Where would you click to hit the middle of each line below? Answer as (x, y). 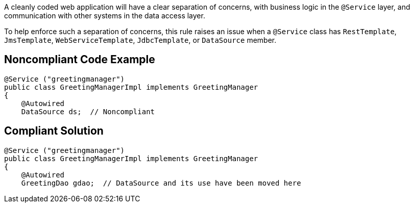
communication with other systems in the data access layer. (105, 16)
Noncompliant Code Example (80, 60)
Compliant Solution (54, 131)
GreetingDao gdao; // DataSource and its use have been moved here (161, 183)
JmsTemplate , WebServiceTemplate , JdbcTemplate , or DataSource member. (140, 40)
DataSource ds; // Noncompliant (88, 111)
